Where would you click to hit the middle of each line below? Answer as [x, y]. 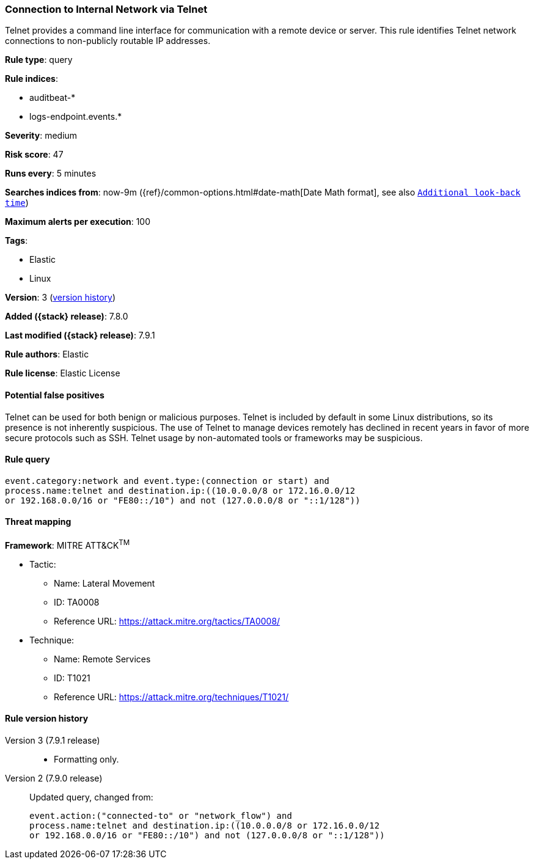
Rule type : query [39, 60]
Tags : [16, 241]
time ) [17, 203]
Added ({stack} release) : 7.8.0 [67, 317]
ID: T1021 [72, 678]
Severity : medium [41, 136]
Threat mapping [38, 522]
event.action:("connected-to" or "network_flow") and [161, 815]
